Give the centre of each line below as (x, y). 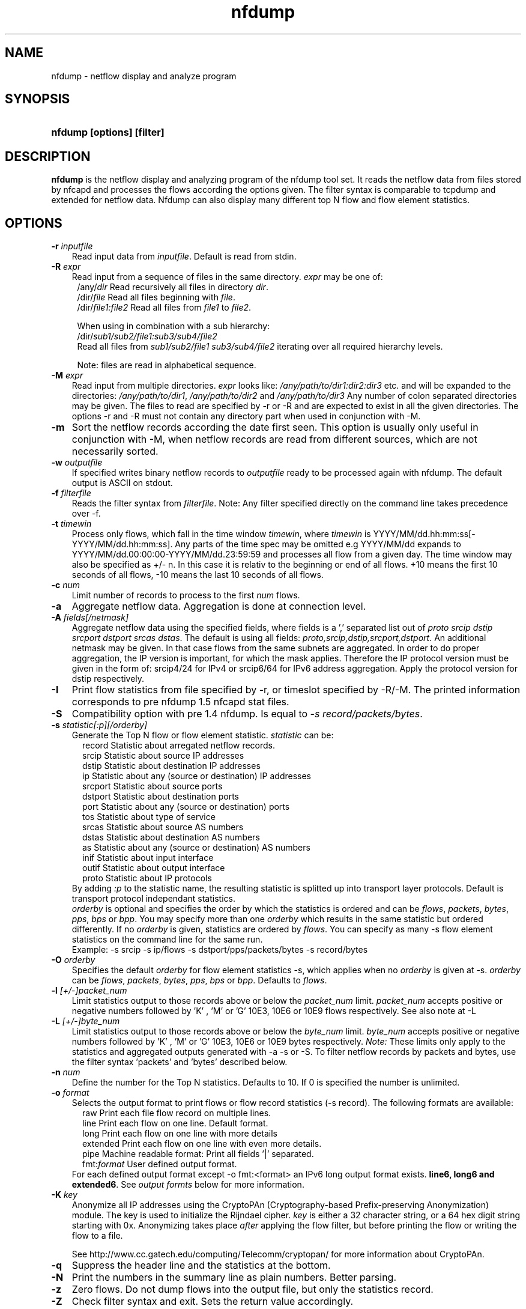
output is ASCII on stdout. (122, 483)
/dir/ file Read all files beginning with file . (156, 297)
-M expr (67, 375)
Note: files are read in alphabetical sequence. (167, 365)
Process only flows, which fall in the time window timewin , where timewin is (221, 534)
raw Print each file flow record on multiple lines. (177, 1113)
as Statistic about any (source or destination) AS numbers (196, 848)
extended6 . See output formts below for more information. (188, 1185)
